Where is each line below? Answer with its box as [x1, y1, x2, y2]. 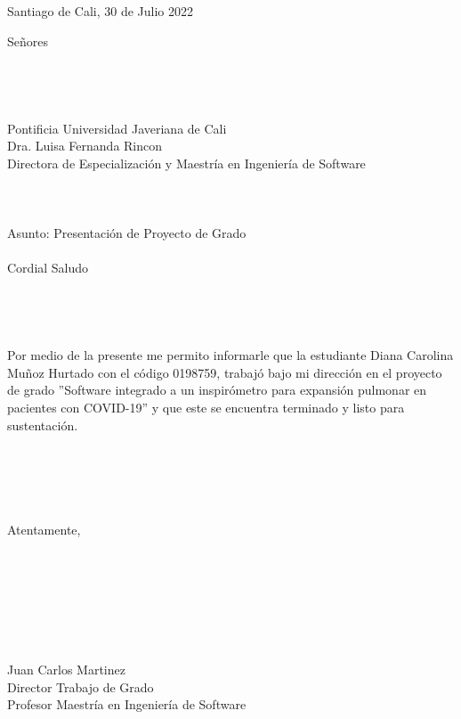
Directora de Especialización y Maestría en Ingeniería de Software [7, 153, 366, 172]
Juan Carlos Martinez [7, 659, 125, 678]
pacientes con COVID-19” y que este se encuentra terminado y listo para [7, 398, 405, 417]
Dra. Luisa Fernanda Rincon [7, 136, 163, 155]
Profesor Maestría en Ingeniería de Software [7, 695, 247, 714]
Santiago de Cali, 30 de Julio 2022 [7, 2, 194, 20]
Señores [7, 31, 49, 50]
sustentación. [7, 415, 78, 434]
